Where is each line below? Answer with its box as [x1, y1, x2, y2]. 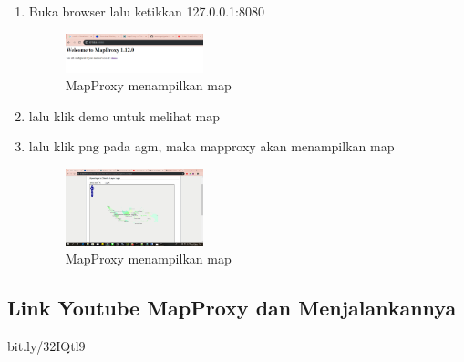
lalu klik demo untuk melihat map [28, 106, 221, 125]
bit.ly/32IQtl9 [7, 336, 86, 356]
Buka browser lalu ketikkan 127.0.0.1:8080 [28, 2, 264, 20]
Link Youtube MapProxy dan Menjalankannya [7, 294, 457, 322]
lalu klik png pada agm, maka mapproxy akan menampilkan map [28, 137, 395, 156]
